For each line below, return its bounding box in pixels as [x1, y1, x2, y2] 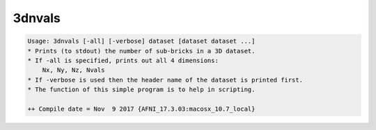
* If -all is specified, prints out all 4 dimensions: [27, 56, 219, 64]
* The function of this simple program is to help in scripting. [27, 86, 256, 93]
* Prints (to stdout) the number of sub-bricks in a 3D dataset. [27, 47, 256, 55]
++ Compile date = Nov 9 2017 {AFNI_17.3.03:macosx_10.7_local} [27, 104, 256, 113]
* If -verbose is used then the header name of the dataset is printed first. [27, 76, 303, 84]
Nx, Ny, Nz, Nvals [42, 66, 105, 74]
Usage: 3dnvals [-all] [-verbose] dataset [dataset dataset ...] [27, 37, 256, 45]
